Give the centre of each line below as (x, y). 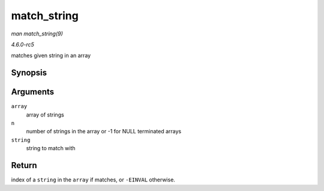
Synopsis (29, 73)
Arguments (33, 92)
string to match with (51, 148)
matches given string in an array (51, 56)
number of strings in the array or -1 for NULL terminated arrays (104, 132)
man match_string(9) (37, 34)
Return (24, 165)
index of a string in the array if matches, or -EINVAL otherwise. (93, 180)
